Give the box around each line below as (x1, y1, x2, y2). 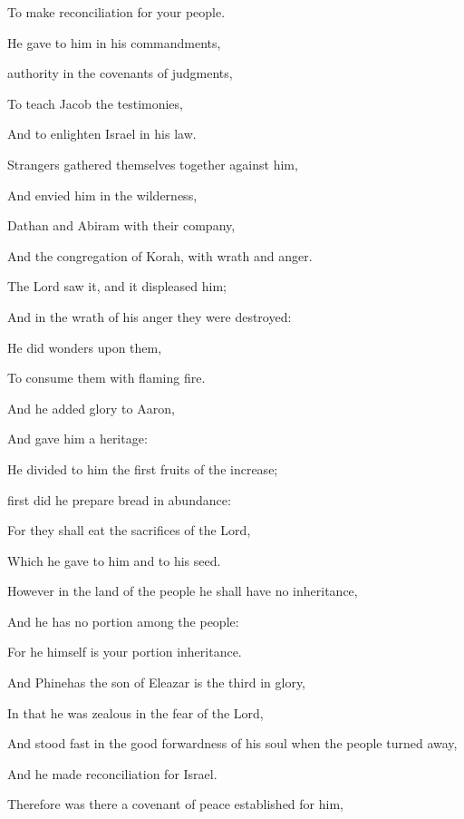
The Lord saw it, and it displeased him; (7, 277, 227, 296)
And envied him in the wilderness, (7, 185, 198, 204)
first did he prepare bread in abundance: (7, 490, 231, 509)
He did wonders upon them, (7, 337, 162, 356)
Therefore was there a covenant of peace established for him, (7, 795, 343, 814)
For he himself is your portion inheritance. (7, 642, 242, 661)
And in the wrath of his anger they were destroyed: (7, 307, 292, 326)
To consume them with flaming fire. (7, 368, 206, 387)
